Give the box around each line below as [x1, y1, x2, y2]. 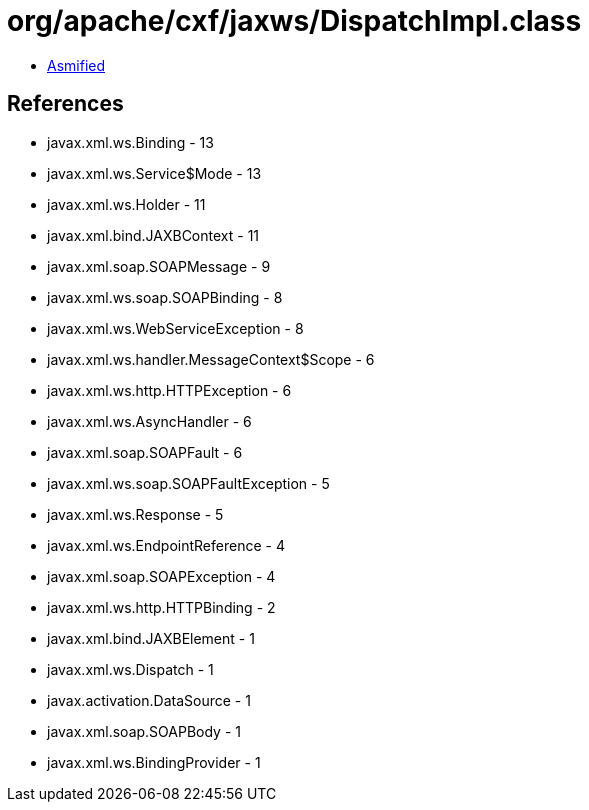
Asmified [47, 56, 106, 74]
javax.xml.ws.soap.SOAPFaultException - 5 [47, 474, 330, 492]
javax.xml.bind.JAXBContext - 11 [47, 226, 260, 244]
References [7, 91, 124, 117]
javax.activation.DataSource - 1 [47, 691, 251, 709]
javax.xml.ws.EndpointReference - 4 [47, 536, 285, 554]
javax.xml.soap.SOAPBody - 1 [47, 722, 241, 740]
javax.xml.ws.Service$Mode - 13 [47, 164, 262, 182]
